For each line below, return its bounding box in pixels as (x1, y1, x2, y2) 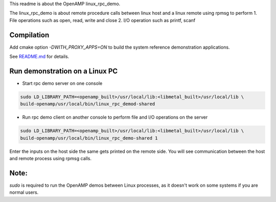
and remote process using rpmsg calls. (9, 155, 92, 162)
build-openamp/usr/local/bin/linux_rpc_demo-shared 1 (20, 135, 158, 141)
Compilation (9, 31, 50, 39)
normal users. (9, 189, 39, 195)
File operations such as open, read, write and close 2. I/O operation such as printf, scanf (9, 17, 196, 23)
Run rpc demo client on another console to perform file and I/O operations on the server (22, 114, 208, 120)
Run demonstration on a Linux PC (9, 66, 118, 75)
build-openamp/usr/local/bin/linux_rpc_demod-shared (20, 101, 155, 107)
